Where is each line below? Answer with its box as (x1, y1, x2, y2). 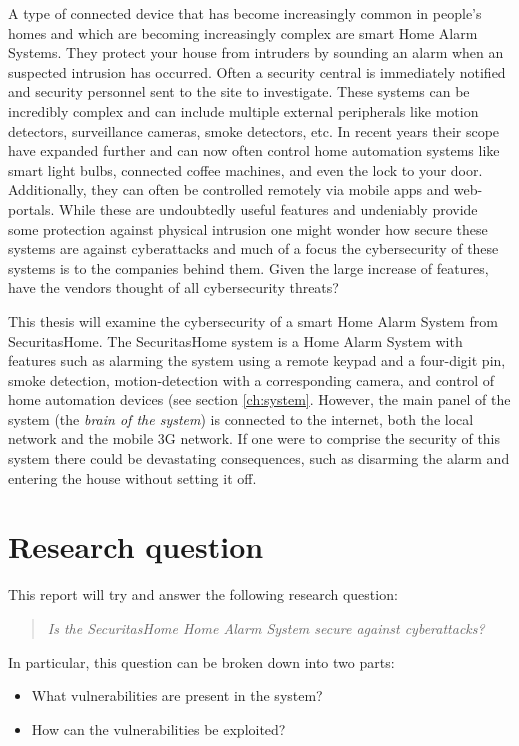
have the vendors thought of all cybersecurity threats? (8, 277, 339, 298)
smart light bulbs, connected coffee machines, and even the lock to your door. (8, 159, 483, 180)
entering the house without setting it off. (8, 467, 257, 488)
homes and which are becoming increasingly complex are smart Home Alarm (8, 22, 478, 43)
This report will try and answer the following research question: (8, 584, 398, 605)
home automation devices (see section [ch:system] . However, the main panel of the (8, 389, 511, 410)
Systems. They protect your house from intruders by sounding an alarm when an (8, 42, 504, 63)
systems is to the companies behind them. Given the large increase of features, (8, 257, 489, 278)
